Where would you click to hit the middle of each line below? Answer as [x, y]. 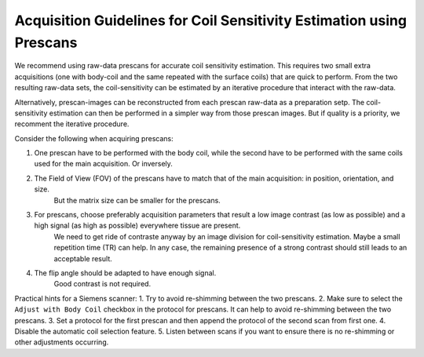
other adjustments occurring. [62, 342]
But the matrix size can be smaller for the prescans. [137, 200]
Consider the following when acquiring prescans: [94, 138]
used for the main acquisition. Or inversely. [103, 164]
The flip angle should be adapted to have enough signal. [125, 273]
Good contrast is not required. [102, 284]
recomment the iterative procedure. [72, 124]
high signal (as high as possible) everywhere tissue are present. [137, 226]
